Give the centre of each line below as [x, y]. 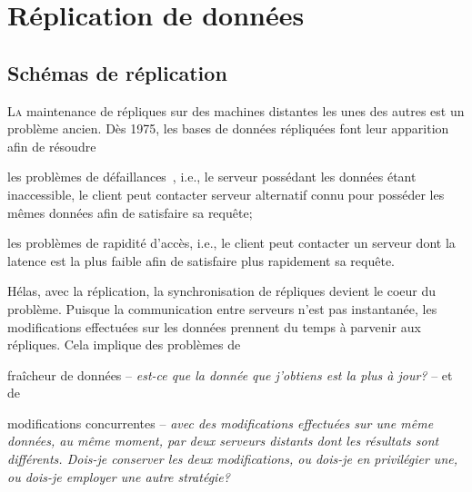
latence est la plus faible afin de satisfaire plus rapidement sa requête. [201, 260]
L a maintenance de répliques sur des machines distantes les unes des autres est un [236, 110]
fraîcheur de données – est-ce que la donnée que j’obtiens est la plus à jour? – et [230, 374]
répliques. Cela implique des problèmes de [124, 344]
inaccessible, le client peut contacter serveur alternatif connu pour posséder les [226, 194]
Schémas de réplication [117, 72]
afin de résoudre [52, 146]
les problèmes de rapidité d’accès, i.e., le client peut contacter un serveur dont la [231, 243]
